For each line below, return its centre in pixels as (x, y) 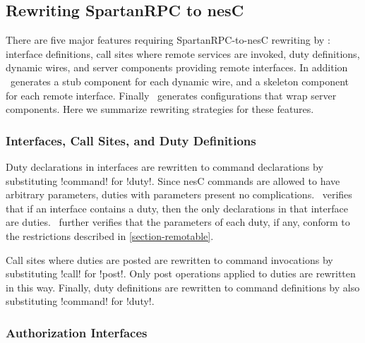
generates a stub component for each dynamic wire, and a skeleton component (180, 81)
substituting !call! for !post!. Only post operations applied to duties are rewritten (181, 273)
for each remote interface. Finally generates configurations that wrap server (171, 95)
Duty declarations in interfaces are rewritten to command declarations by (164, 166)
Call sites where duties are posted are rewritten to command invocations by (169, 259)
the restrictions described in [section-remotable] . (110, 235)
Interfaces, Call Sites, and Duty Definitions (131, 140)
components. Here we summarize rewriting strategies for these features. (160, 109)
